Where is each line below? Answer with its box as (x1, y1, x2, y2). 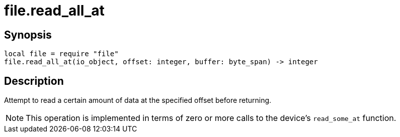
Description (4, 74, 64, 87)
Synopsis (4, 28, 52, 41)
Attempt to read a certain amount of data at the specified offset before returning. (4, 96, 272, 105)
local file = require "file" (4, 50, 119, 58)
